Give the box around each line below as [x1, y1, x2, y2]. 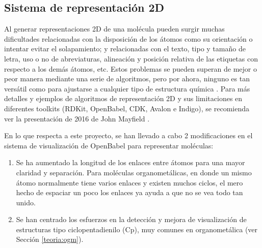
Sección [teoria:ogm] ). [16, 234, 84, 244]
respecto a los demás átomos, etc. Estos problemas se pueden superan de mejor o [4, 63, 257, 74]
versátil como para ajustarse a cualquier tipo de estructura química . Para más [4, 83, 250, 94]
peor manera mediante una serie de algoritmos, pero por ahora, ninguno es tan [4, 73, 250, 84]
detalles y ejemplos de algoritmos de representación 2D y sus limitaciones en [4, 93, 243, 104]
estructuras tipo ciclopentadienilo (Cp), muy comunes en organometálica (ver [16, 224, 258, 234]
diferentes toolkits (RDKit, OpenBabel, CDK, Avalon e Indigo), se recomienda [4, 103, 249, 113]
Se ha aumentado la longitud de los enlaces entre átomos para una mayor [16, 157, 245, 168]
